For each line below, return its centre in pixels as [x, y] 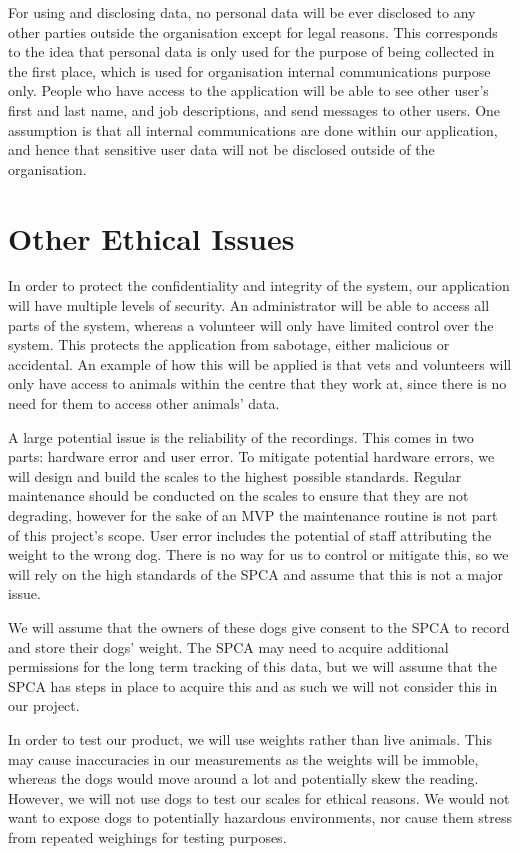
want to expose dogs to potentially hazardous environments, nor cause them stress [260, 817]
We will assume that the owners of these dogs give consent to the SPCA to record [259, 626]
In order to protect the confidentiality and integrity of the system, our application [259, 285]
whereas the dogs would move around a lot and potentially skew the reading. [243, 778]
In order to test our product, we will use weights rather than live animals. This [250, 738]
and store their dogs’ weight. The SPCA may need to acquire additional [228, 646]
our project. [44, 705]
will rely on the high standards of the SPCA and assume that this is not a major [256, 573]
